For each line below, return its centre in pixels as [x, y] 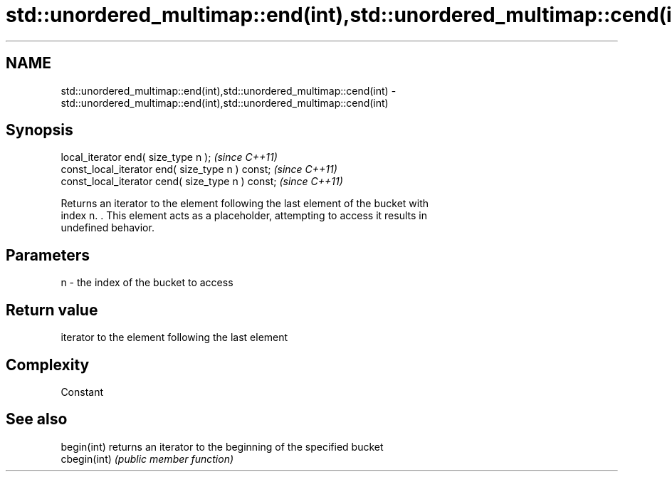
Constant [82, 392]
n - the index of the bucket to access [147, 283]
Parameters [48, 255]
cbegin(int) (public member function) [147, 458]
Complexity [48, 365]
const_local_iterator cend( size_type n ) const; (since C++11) [202, 182]
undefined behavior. [107, 228]
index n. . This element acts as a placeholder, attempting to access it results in [244, 216]
